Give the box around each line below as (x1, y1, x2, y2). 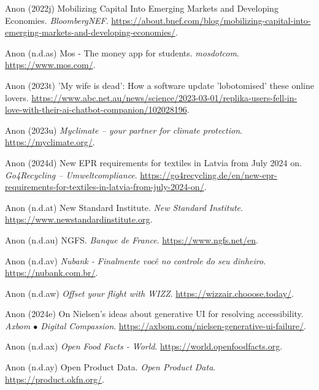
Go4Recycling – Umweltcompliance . (5, 168, 137, 181)
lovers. (5, 91, 29, 104)
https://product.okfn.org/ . (5, 372, 105, 385)
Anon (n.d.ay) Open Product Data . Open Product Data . (5, 361, 216, 373)
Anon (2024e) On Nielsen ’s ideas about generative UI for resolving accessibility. (5, 307, 304, 320)
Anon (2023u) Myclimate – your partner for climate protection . (5, 123, 242, 136)
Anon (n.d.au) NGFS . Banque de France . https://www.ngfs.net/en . (5, 233, 258, 246)
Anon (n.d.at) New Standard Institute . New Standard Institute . (5, 201, 243, 213)
